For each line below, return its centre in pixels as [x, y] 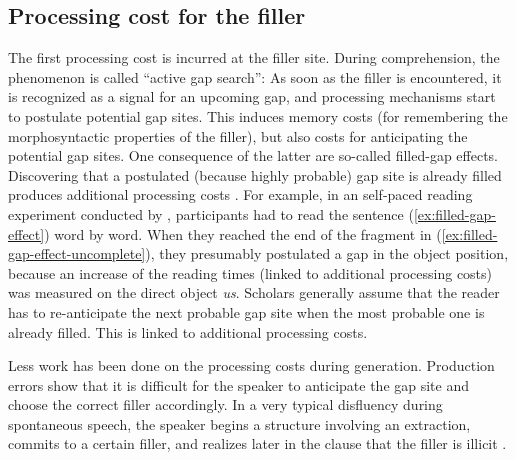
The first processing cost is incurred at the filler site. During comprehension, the [254, 57]
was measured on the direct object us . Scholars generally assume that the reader [254, 292]
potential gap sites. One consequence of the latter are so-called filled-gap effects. [253, 155]
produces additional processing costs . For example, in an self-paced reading [240, 194]
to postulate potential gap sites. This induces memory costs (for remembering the [258, 115]
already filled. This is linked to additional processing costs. [188, 331]
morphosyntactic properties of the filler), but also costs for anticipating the [238, 135]
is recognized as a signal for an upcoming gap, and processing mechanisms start [252, 96]
